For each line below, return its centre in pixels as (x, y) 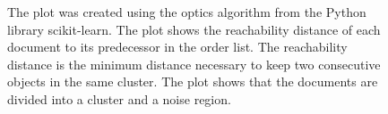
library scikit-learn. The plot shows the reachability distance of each (194, 29)
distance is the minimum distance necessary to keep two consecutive (194, 64)
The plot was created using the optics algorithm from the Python (187, 12)
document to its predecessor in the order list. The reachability (177, 47)
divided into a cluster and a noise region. (119, 98)
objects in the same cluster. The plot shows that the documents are (193, 81)
